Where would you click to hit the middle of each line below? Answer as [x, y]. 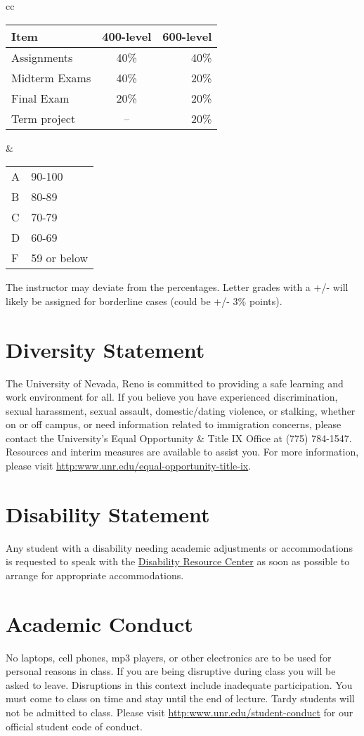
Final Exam [40, 98]
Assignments [42, 57]
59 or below [60, 258]
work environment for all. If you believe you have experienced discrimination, [172, 397]
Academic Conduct [99, 623]
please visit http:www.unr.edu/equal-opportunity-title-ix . [129, 466]
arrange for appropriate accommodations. [95, 575]
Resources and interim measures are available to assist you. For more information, [182, 452]
